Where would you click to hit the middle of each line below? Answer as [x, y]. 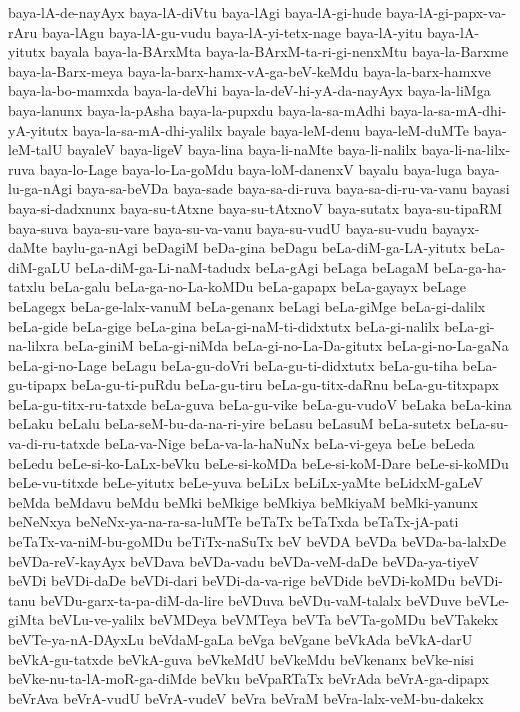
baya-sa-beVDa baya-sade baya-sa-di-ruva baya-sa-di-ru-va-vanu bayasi [293, 188]
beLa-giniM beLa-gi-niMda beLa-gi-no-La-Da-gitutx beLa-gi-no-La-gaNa [286, 345]
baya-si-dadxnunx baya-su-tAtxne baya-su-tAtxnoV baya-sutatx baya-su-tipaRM [255, 207]
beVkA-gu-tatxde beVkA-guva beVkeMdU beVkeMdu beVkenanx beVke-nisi [241, 658]
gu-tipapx [37, 384]
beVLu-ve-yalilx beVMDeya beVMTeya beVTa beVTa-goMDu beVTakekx [273, 619]
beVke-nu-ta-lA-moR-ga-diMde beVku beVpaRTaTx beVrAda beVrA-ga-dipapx [248, 678]
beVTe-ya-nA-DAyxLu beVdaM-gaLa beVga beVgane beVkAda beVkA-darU [240, 639]
